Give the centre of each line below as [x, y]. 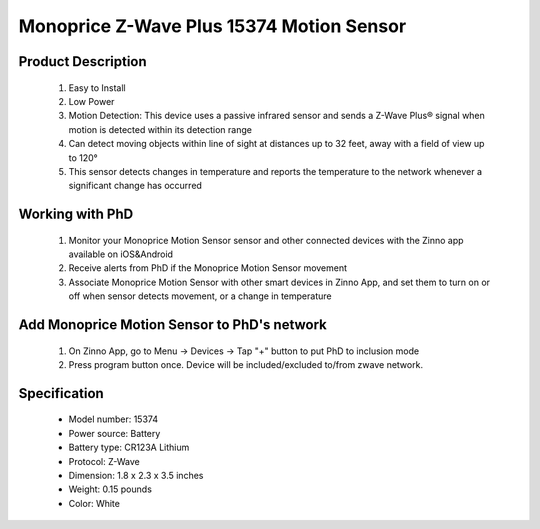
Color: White [94, 503]
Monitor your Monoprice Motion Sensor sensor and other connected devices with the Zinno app [266, 240]
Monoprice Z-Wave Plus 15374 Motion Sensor [212, 26]
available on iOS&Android [121, 254]
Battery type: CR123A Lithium [129, 447]
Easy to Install [97, 87]
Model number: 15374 [113, 419]
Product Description [82, 61]
